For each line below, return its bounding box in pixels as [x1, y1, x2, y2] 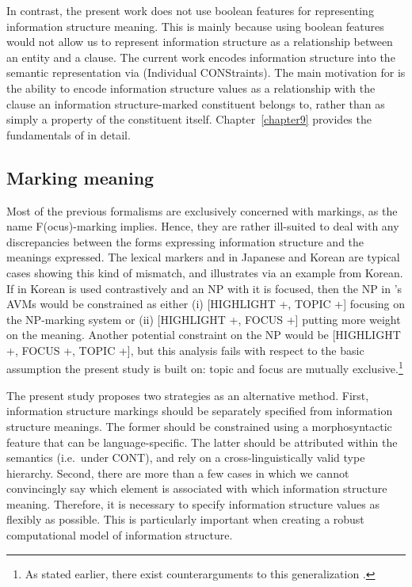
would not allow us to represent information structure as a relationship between [6, 33, 393, 50]
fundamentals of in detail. [6, 126, 131, 143]
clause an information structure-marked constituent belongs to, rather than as [6, 95, 385, 112]
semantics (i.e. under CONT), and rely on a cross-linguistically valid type [6, 449, 365, 466]
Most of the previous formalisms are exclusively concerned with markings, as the [6, 202, 398, 219]
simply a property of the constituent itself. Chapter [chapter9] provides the [6, 111, 372, 128]
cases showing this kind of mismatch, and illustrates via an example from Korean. [6, 264, 403, 280]
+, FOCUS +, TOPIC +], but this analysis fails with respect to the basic [6, 341, 364, 358]
